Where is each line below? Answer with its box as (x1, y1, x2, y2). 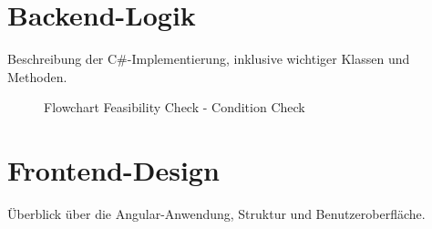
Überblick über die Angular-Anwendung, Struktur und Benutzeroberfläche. (7, 204, 426, 224)
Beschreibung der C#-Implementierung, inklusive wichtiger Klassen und (7, 49, 410, 68)
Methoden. (7, 67, 67, 86)
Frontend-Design (7, 151, 220, 189)
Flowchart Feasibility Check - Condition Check (44, 98, 305, 117)
